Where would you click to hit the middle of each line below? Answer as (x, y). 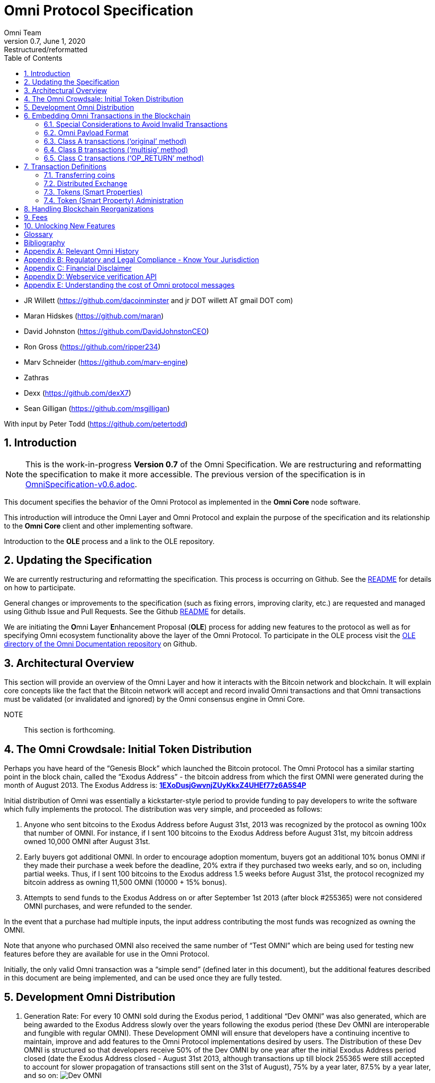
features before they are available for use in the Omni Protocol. (107, 954)
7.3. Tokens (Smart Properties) (93, 192)
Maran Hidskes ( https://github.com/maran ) (94, 316)
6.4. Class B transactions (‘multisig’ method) (116, 149)
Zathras (37, 377)
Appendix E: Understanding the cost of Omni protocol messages (129, 285)
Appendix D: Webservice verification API (90, 276)
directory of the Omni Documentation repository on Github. (101, 644)
